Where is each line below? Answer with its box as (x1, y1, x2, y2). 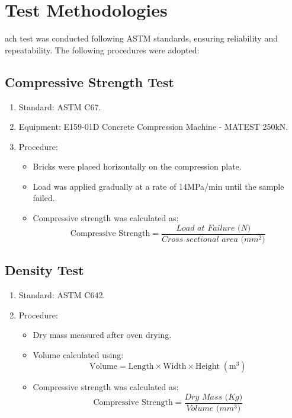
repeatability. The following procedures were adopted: (5, 43, 200, 56)
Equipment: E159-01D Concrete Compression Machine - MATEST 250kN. (18, 120, 288, 133)
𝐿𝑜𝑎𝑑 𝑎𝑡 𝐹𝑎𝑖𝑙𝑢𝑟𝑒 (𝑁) (176, 224, 251, 232)
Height (195, 362, 220, 371)
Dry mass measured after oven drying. (33, 328, 172, 341)
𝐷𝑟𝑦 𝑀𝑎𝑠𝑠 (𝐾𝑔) (184, 393, 243, 401)
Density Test (5, 261, 84, 279)
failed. (33, 192, 55, 204)
